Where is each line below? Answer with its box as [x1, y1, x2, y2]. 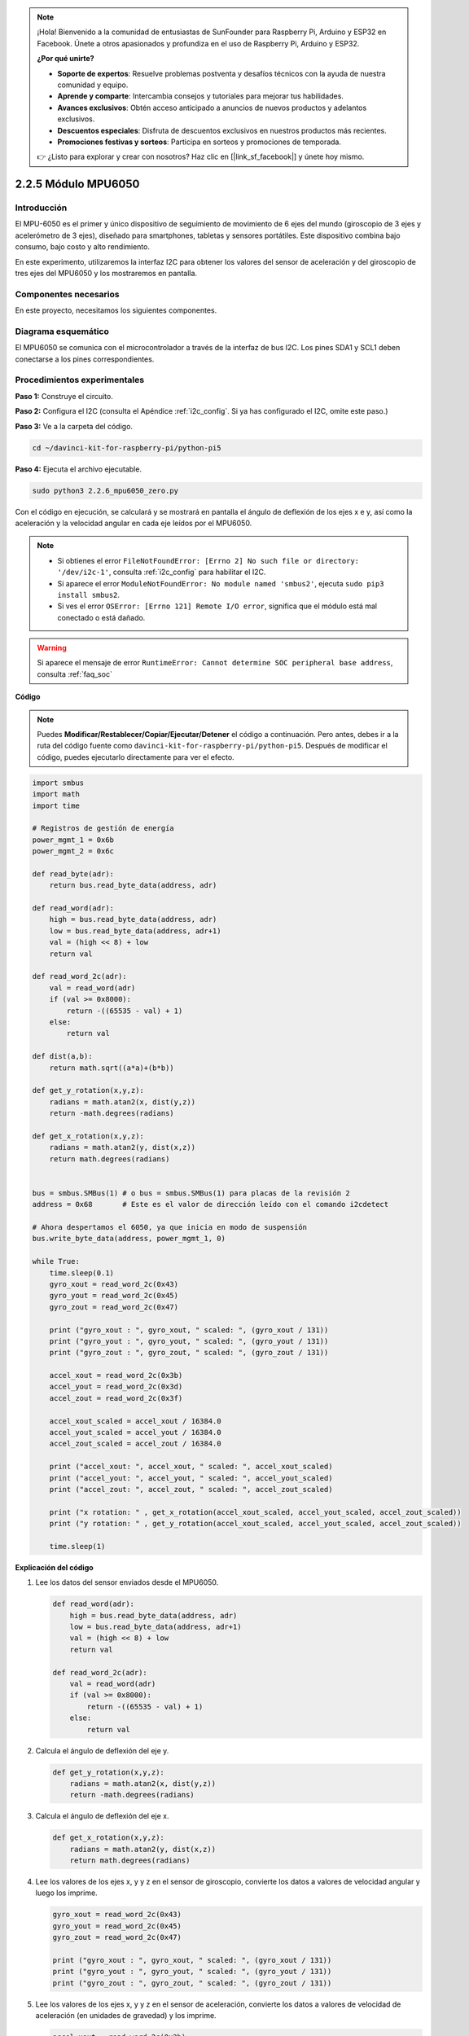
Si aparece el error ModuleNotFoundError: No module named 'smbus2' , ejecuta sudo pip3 [57, 578, 384, 588]
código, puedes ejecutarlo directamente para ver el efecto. [37, 752, 235, 761]
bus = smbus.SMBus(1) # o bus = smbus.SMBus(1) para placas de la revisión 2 [32, 1188, 350, 1197]
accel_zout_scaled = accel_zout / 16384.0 [49, 1439, 221, 1449]
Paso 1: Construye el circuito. [15, 391, 113, 401]
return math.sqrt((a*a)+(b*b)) [49, 1063, 174, 1073]
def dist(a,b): [32, 1051, 93, 1061]
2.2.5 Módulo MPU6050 [15, 178, 140, 191]
